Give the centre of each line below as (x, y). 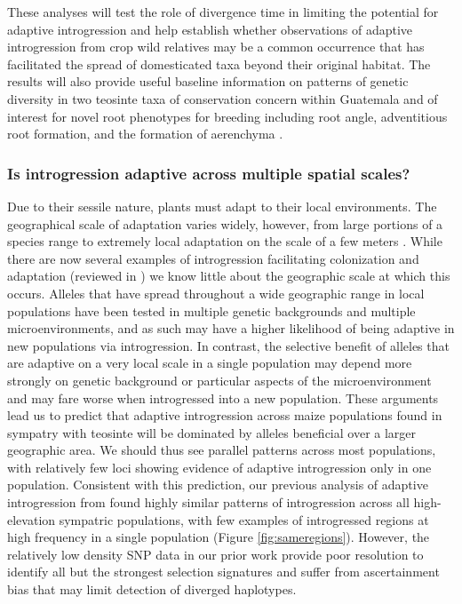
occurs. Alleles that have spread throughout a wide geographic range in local (216, 293)
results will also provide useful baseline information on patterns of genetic (208, 81)
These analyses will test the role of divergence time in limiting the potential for (223, 12)
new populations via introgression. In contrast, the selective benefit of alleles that (228, 345)
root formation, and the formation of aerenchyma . (145, 134)
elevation (32, 519)
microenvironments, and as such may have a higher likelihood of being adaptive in (231, 328)
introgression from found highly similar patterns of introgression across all (208, 502)
